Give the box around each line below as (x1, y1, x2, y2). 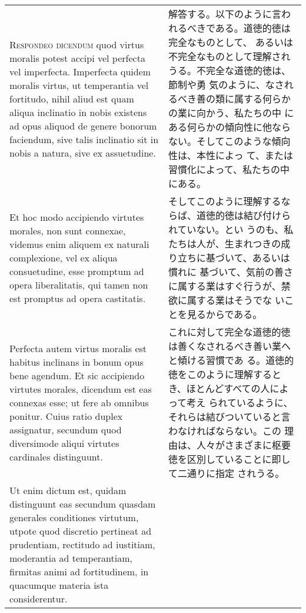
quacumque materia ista (9, 578, 109, 592)
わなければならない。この (168, 424, 281, 438)
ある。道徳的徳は (215, 21, 291, 35)
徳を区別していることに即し (168, 452, 291, 466)
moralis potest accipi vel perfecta (9, 51, 145, 65)
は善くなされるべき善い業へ (168, 339, 291, 353)
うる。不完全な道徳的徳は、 (168, 64, 291, 77)
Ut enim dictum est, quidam (9, 483, 127, 497)
